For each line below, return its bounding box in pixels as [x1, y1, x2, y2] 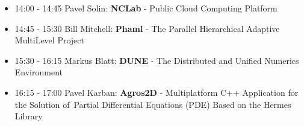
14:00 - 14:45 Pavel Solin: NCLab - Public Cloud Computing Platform [14, 2, 278, 14]
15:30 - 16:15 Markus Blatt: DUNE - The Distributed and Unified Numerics [14, 54, 299, 66]
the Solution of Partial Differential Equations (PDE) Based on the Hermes [14, 98, 291, 110]
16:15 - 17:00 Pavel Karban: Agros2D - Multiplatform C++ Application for [14, 86, 299, 98]
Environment [14, 66, 63, 78]
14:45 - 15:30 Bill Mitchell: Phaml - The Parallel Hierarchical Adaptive [14, 22, 280, 34]
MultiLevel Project [14, 34, 84, 46]
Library [14, 110, 43, 122]
